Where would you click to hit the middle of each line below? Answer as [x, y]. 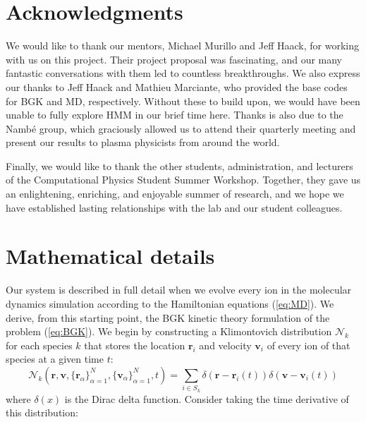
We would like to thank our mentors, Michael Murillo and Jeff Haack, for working [182, 46]
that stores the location [135, 345]
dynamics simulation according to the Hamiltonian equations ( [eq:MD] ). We [170, 303]
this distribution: [42, 412]
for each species [39, 345]
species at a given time [55, 359]
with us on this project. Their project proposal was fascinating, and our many [174, 59]
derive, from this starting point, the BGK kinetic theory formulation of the [168, 317]
